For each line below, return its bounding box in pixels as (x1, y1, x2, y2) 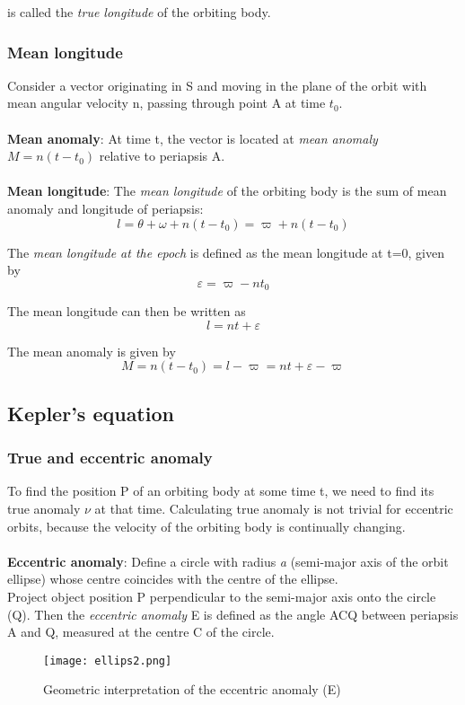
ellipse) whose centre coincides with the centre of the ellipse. (7, 569, 338, 588)
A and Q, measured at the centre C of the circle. (7, 622, 275, 641)
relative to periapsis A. (99, 146, 225, 165)
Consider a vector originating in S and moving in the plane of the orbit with (7, 75, 427, 94)
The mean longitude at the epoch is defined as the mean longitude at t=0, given (7, 242, 445, 261)
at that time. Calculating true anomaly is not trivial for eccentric (94, 498, 453, 517)
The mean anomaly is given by (7, 341, 176, 360)
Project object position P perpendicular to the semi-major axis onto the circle (7, 586, 436, 605)
